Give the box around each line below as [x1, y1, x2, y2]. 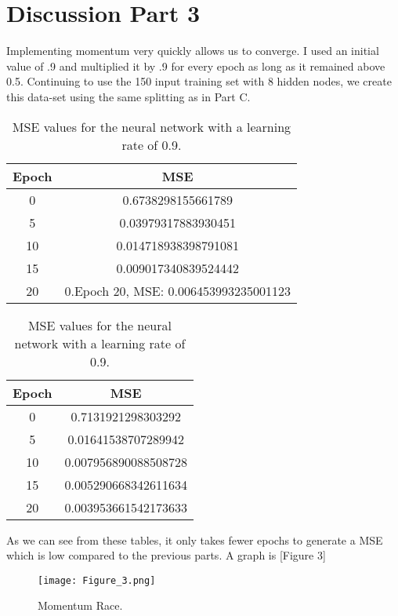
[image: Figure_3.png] [38, 574, 156, 586]
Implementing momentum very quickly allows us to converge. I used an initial [6, 42, 379, 59]
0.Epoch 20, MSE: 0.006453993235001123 [64, 281, 291, 300]
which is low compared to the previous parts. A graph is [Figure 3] [6, 547, 326, 563]
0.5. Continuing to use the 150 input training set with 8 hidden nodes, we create [6, 73, 392, 89]
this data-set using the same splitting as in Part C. [6, 88, 251, 104]
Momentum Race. [38, 597, 123, 614]
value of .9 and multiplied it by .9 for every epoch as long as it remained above [6, 57, 385, 74]
